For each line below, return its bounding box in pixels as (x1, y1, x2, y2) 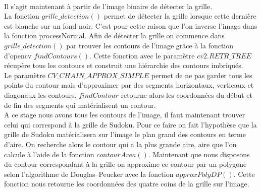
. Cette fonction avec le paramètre (89, 50, 195, 60)
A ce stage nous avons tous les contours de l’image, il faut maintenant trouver (4, 109, 245, 120)
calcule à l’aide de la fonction (4, 149, 94, 159)
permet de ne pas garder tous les (151, 70, 252, 80)
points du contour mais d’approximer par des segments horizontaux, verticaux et (4, 80, 254, 90)
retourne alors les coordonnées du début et (121, 89, 253, 100)
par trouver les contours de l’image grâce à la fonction (66, 40, 234, 50)
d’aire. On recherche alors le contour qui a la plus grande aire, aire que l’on (4, 139, 237, 149)
